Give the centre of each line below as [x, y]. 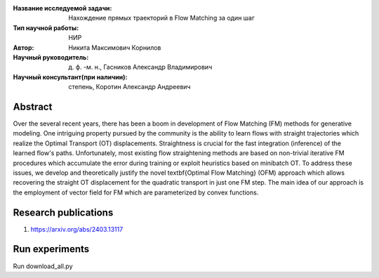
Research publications [63, 212]
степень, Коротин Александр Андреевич [129, 87]
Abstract [33, 106]
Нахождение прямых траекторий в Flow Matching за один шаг [162, 18]
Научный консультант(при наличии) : [70, 77]
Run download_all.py [43, 266]
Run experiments [51, 249]
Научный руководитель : [51, 57]
